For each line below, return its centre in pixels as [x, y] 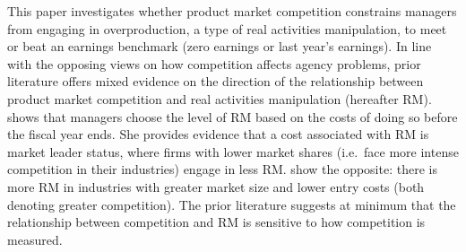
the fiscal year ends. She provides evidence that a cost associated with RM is [218, 134]
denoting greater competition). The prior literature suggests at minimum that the [232, 204]
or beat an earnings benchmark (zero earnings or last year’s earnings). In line [220, 46]
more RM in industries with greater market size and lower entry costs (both [216, 186]
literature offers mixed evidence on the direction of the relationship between [216, 81]
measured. [35, 239]
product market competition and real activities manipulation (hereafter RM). [220, 98]
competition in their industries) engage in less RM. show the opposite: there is [222, 169]
